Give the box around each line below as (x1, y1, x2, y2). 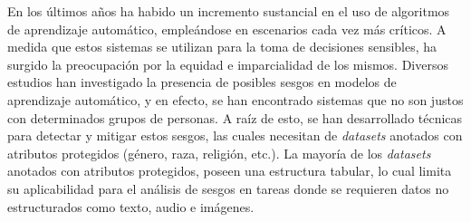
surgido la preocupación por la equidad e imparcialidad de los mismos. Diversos (7, 54, 448, 73)
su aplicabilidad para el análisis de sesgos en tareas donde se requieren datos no (7, 179, 449, 198)
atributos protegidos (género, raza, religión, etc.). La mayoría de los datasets (7, 143, 431, 162)
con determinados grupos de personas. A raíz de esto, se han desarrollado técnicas (7, 108, 463, 127)
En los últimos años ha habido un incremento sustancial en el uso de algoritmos (7, 2, 450, 20)
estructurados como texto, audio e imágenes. (7, 197, 255, 216)
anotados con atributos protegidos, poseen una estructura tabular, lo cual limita (7, 161, 452, 180)
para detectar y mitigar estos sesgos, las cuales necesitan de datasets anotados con (7, 126, 463, 145)
